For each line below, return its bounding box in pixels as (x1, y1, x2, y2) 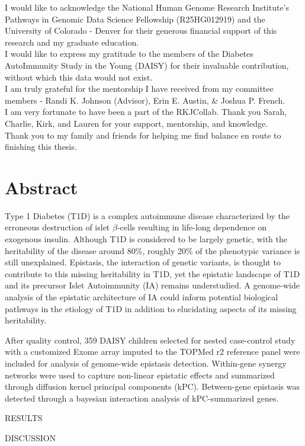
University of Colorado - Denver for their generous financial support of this (5, 24, 277, 37)
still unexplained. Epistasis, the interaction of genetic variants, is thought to (5, 256, 281, 268)
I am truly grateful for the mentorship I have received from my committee (5, 82, 274, 95)
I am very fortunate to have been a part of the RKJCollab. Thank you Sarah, (5, 105, 287, 118)
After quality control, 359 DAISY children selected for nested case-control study (5, 333, 296, 346)
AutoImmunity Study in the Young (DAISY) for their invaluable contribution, (5, 59, 289, 71)
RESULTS (5, 412, 43, 424)
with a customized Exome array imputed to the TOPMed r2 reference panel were (5, 345, 300, 358)
